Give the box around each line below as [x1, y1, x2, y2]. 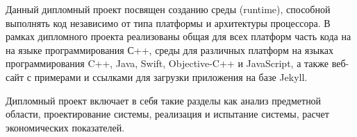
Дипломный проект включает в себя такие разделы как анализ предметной [6, 93, 322, 107]
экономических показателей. [6, 120, 125, 134]
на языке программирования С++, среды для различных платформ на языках [6, 42, 333, 57]
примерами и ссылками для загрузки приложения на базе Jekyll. [34, 69, 308, 84]
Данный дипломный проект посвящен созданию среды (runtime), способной [6, 2, 331, 16]
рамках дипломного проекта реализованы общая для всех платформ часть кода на [6, 29, 351, 44]
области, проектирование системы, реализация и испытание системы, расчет [6, 107, 329, 121]
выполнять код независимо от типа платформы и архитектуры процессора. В [6, 15, 331, 30]
